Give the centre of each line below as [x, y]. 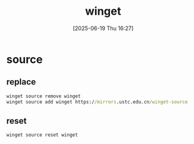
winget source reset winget [42, 135]
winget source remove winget [44, 96]
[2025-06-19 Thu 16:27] [103, 28]
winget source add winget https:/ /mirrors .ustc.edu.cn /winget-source [97, 102]
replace [21, 82]
